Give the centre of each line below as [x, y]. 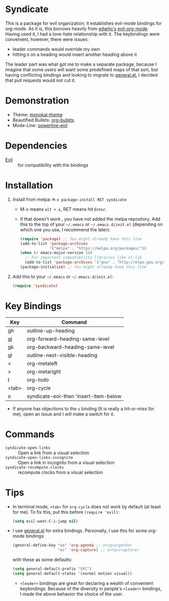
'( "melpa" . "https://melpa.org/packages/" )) [98, 248]
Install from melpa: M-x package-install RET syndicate [69, 199]
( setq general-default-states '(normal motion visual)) [72, 574]
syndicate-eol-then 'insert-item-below [74, 396]
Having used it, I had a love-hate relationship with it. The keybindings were [82, 34]
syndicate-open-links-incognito [39, 457]
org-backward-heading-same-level [71, 347]
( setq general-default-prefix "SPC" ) [52, 569]
